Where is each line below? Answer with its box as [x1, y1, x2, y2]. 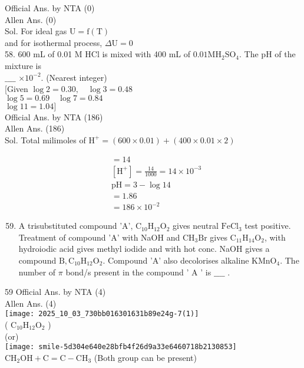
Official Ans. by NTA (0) [5, 2, 95, 14]
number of [18, 265, 56, 278]
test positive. [244, 219, 291, 232]
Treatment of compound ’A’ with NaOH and [18, 231, 180, 243]
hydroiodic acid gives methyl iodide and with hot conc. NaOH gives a [18, 242, 270, 255]
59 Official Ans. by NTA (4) [5, 285, 106, 298]
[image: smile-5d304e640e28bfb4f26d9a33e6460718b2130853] [5, 343, 237, 351]
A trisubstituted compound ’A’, [18, 219, 133, 232]
